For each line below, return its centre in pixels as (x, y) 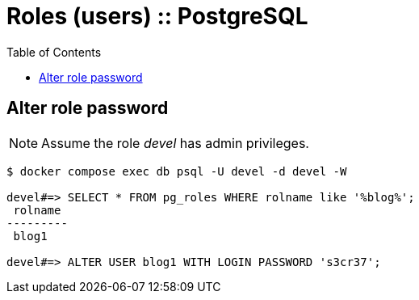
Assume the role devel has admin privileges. (175, 143)
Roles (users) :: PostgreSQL (157, 16)
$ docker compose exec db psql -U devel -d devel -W (177, 171)
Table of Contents (54, 52)
